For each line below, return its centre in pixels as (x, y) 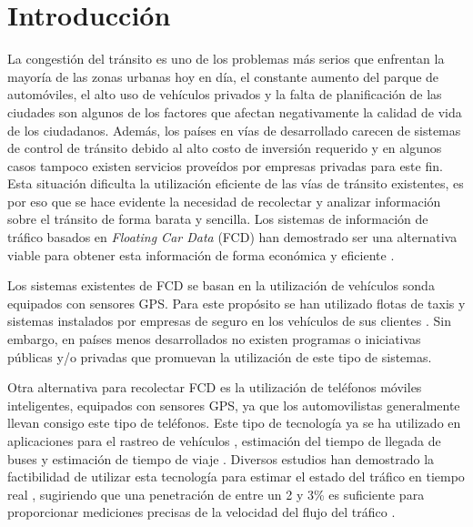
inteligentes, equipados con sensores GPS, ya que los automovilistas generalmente (234, 405)
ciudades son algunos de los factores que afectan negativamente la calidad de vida (235, 111)
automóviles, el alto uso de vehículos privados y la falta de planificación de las (225, 94)
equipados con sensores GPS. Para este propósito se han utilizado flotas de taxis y (236, 303)
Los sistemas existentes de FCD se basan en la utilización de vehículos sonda (221, 285)
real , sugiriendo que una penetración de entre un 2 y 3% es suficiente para (216, 494)
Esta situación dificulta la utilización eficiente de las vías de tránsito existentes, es (236, 183)
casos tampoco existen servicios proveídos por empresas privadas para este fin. (225, 165)
